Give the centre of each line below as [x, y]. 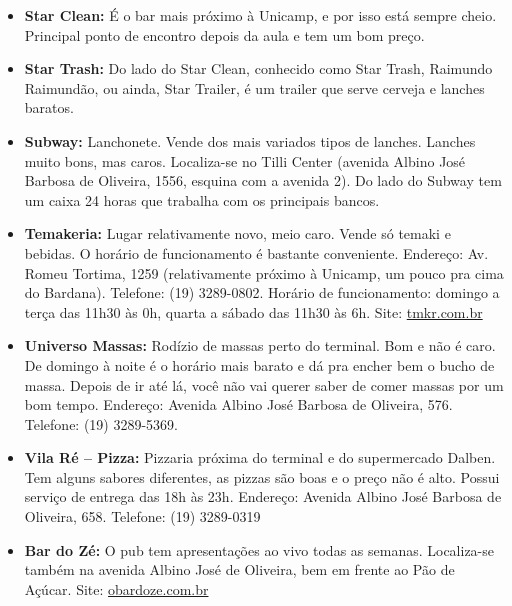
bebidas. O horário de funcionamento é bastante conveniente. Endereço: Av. [256, 252]
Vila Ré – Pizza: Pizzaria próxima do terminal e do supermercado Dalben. [260, 457]
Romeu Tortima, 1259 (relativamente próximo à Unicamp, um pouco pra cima [264, 272]
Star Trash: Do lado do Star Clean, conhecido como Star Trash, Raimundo [258, 68]
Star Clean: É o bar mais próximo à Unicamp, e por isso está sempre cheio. [260, 15]
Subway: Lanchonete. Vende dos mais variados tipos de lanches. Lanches [250, 140]
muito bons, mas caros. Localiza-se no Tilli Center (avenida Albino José [245, 160]
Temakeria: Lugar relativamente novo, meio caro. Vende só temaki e [237, 233]
